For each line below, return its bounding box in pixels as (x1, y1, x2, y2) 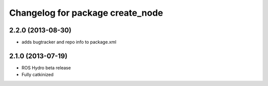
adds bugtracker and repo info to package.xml (21, 39, 117, 45)
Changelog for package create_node (9, 7, 163, 18)
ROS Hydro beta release (21, 64, 71, 71)
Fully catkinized (21, 72, 54, 78)
